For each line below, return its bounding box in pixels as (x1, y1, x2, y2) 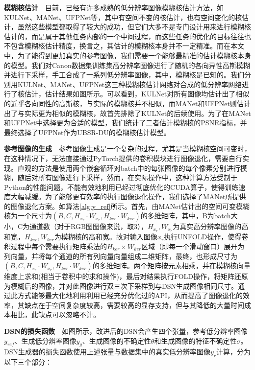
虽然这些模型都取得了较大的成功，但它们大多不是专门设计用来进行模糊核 (17, 22, 251, 32)
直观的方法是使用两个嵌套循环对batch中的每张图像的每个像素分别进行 (17, 162, 240, 173)
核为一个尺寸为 (4, 210, 52, 221)
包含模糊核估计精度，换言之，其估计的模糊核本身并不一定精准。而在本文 (10, 41, 244, 51)
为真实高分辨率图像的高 (173, 221, 249, 231)
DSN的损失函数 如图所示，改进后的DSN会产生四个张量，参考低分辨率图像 (4, 326, 248, 336)
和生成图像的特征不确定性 (154, 335, 237, 346)
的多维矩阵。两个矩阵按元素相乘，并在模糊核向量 (92, 260, 251, 271)
